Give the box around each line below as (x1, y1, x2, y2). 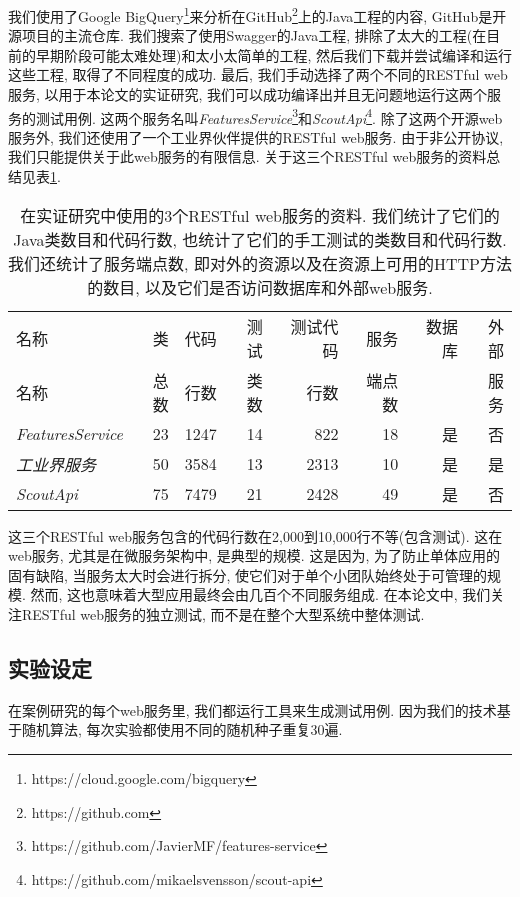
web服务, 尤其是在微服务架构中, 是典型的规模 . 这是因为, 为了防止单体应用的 (8, 545, 500, 566)
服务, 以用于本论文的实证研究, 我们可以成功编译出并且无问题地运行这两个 (8, 84, 488, 105)
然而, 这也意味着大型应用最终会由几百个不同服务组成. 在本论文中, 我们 (30, 584, 491, 605)
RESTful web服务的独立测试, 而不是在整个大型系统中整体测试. (21, 604, 425, 625)
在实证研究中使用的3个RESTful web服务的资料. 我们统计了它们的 (20, 203, 500, 227)
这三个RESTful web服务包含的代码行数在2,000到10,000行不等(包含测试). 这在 (8, 525, 503, 546)
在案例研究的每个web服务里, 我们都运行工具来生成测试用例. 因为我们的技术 (8, 699, 497, 720)
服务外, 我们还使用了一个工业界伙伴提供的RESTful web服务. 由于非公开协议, (8, 126, 504, 147)
